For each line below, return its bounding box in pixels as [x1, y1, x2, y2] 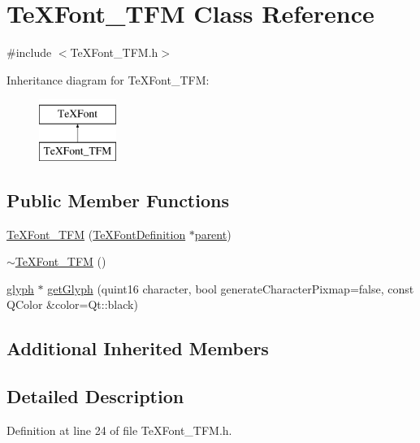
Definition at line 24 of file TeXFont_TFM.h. [6, 422, 232, 439]
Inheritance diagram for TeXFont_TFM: [6, 71, 210, 88]
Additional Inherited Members [6, 336, 269, 361]
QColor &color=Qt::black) [6, 296, 138, 313]
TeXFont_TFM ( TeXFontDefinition [6, 225, 186, 242]
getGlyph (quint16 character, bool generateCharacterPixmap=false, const [47, 280, 414, 297]
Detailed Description [6, 384, 184, 409]
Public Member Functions [6, 187, 229, 212]
